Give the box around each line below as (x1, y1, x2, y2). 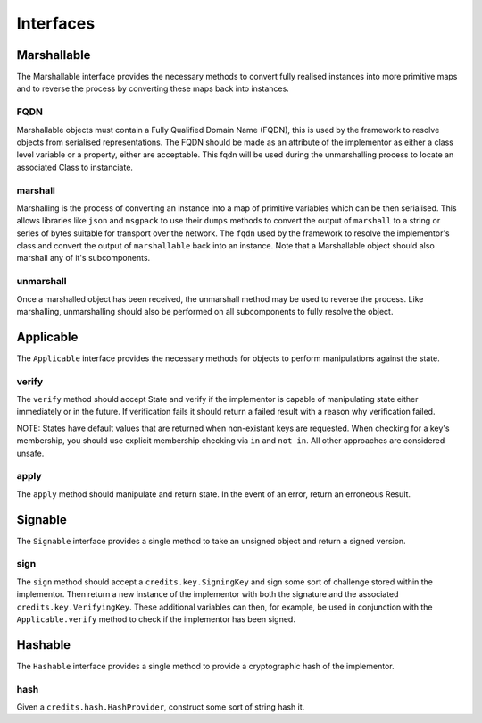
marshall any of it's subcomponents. (16, 253, 151, 264)
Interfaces (16, 13, 96, 33)
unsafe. (16, 448, 45, 458)
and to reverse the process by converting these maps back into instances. (16, 83, 289, 94)
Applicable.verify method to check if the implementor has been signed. (16, 613, 296, 625)
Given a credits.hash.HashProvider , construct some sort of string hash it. (16, 702, 305, 712)
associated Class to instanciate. (16, 162, 134, 172)
